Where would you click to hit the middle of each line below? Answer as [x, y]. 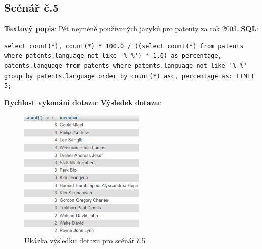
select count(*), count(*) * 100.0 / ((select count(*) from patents [124, 46]
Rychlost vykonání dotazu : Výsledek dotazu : [83, 102]
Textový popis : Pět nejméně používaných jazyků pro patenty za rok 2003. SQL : [131, 29]
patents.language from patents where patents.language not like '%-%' [126, 66]
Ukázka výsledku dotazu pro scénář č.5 [85, 241]
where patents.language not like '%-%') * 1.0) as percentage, [113, 56]
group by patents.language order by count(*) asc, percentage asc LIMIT [129, 76]
